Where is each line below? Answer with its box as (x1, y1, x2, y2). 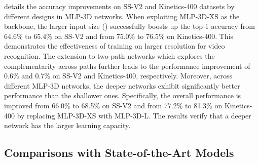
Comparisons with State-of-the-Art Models (4, 145, 234, 160)
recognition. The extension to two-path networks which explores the (4, 50, 215, 61)
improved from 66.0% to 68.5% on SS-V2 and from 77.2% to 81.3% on (4, 100, 223, 110)
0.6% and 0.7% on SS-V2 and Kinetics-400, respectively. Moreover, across (4, 70, 233, 81)
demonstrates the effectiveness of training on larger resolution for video (4, 40, 225, 51)
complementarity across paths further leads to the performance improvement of (4, 60, 250, 71)
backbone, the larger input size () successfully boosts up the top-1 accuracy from (4, 21, 255, 31)
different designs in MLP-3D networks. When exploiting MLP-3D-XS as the (4, 11, 240, 21)
